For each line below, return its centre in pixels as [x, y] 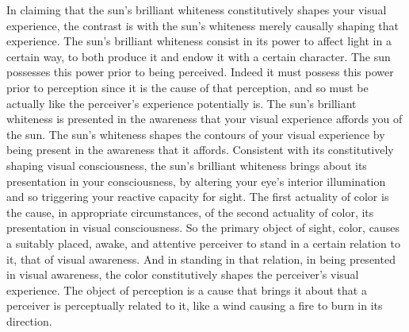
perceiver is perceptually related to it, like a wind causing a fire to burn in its [195, 305]
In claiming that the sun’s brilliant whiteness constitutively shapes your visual [197, 10]
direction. [29, 320]
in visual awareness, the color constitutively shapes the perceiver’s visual [183, 274]
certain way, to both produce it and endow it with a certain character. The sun [199, 56]
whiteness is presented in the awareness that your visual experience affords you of [204, 119]
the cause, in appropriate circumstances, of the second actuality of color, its [190, 212]
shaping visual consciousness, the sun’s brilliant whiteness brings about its [187, 165]
